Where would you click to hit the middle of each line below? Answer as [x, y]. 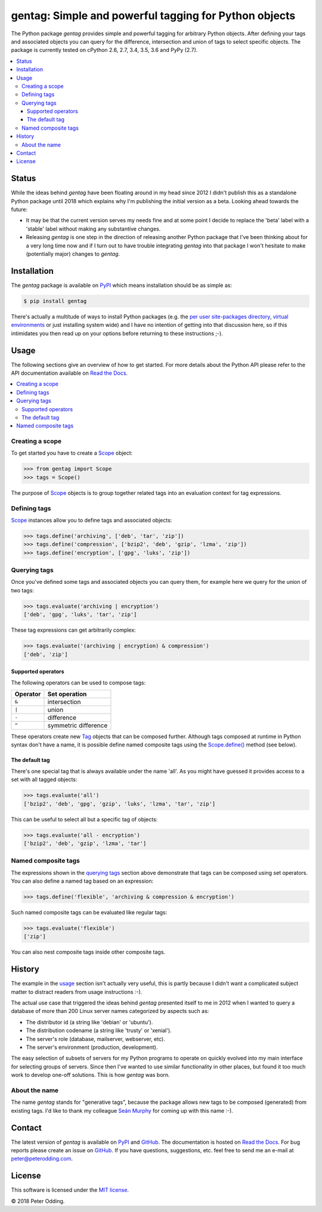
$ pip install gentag [55, 301]
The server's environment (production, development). [92, 1047]
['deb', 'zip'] [46, 654]
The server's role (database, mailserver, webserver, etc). [95, 1039]
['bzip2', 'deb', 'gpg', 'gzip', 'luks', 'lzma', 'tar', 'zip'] [120, 804]
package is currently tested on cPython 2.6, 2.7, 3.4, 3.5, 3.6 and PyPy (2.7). [104, 50]
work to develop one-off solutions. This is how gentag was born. [90, 1075]
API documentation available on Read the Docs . [69, 373]
